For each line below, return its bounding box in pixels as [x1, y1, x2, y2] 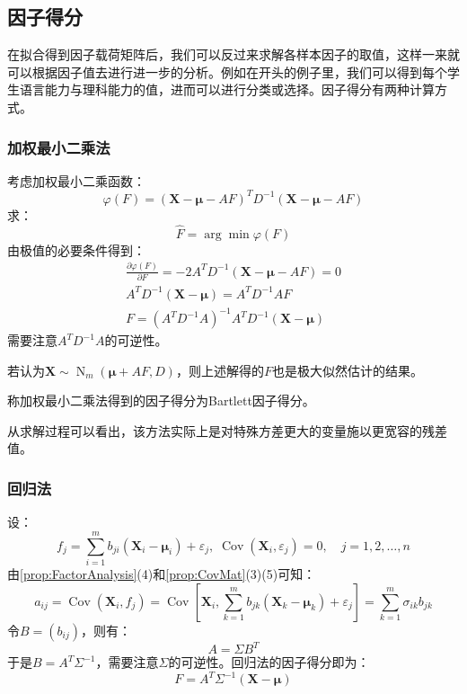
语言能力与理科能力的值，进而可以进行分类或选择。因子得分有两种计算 [19, 80, 435, 99]
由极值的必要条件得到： [7, 240, 145, 259]
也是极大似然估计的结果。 [271, 360, 423, 379]
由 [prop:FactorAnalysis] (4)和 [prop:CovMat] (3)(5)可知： [7, 564, 316, 583]
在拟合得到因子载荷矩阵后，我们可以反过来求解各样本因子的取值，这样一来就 [7, 45, 460, 64]
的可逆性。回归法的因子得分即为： [168, 653, 370, 672]
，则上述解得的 [175, 360, 264, 379]
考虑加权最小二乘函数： [7, 171, 145, 190]
